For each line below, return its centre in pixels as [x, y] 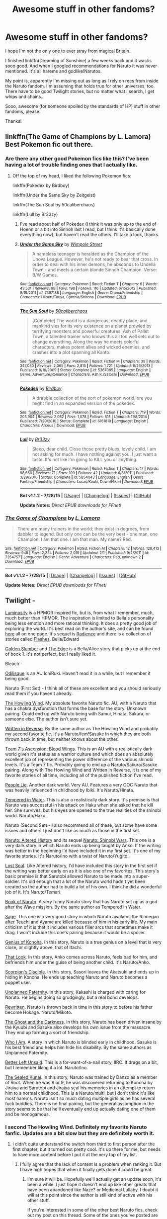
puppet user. [18, 982]
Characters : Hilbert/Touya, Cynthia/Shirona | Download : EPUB [73, 297]
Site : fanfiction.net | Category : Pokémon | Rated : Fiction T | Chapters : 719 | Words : [90, 412]
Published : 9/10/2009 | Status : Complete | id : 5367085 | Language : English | [85, 370]
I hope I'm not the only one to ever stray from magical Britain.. [68, 51]
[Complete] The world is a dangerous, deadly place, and [90, 320]
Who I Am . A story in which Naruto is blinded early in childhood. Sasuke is [81, 1042]
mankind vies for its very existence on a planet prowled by [92, 326]
